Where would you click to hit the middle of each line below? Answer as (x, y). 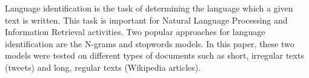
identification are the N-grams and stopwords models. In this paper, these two (150, 43)
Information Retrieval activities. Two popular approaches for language (135, 32)
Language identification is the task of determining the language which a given (149, 8)
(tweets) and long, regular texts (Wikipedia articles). (103, 67)
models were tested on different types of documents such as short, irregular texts (154, 55)
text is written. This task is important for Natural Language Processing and (146, 20)
